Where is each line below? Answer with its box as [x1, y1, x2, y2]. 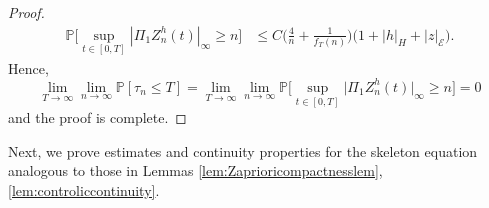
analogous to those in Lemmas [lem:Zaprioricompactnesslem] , [8, 160, 383, 181]
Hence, [8, 57, 49, 78]
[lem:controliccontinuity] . [8, 179, 160, 200]
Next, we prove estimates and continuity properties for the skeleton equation [8, 140, 478, 161]
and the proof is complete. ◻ [8, 107, 187, 128]
